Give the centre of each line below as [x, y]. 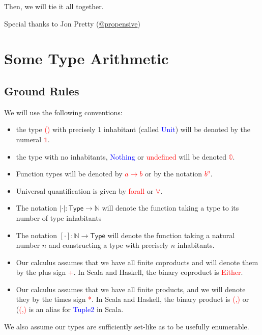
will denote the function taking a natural [171, 235]
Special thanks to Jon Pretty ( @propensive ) [72, 23]
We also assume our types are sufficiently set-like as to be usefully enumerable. [127, 326]
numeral [29, 139]
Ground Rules [42, 91]
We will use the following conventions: [63, 112]
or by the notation [174, 174]
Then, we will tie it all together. [54, 6]
